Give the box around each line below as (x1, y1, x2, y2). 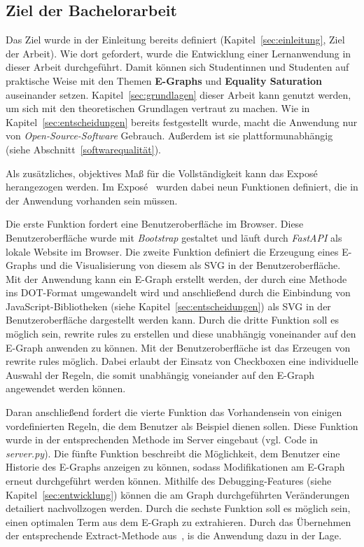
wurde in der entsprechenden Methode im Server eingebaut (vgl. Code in (6, 432, 318, 447)
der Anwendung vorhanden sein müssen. (6, 193, 178, 207)
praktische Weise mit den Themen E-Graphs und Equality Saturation (6, 73, 322, 88)
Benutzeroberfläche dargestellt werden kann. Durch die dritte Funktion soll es (6, 312, 339, 327)
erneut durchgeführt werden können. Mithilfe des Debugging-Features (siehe (6, 473, 332, 488)
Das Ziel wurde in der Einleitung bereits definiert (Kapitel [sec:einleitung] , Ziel (6, 32, 345, 47)
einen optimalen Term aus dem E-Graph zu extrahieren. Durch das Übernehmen (6, 514, 351, 529)
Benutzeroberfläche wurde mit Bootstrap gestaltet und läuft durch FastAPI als (6, 230, 342, 244)
